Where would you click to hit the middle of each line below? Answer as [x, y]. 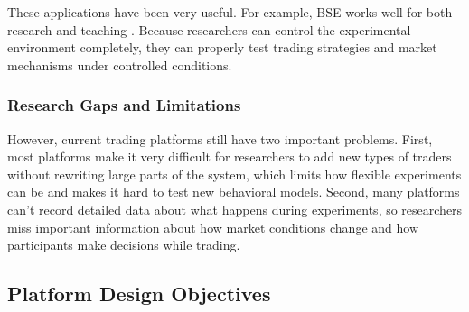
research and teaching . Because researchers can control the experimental [209, 29]
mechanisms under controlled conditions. [120, 64]
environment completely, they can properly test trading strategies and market [222, 47]
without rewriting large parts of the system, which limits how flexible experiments [234, 174]
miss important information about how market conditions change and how [213, 227]
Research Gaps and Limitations [124, 105]
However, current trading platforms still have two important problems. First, [220, 138]
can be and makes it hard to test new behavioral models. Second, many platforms [234, 192]
